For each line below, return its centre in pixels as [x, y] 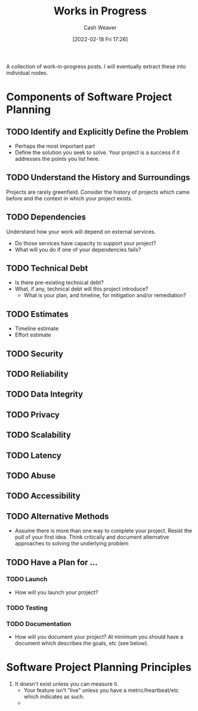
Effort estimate [33, 335]
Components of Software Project [89, 97]
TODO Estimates [37, 314]
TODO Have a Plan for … [52, 562]
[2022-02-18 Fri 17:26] [100, 39]
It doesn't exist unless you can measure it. [67, 683]
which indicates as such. [54, 696]
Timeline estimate [37, 329]
